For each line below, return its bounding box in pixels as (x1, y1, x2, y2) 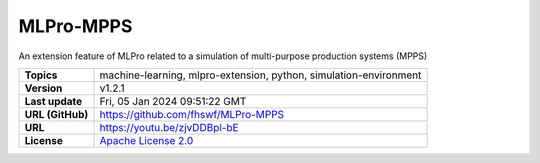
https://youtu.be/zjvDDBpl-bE (99, 120, 239, 134)
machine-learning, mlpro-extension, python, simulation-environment (99, 68, 422, 82)
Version (24, 81, 63, 95)
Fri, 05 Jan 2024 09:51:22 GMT (99, 94, 247, 108)
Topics (24, 68, 58, 82)
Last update (24, 94, 83, 108)
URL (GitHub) (24, 107, 89, 121)
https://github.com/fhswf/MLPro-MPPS (99, 107, 285, 121)
